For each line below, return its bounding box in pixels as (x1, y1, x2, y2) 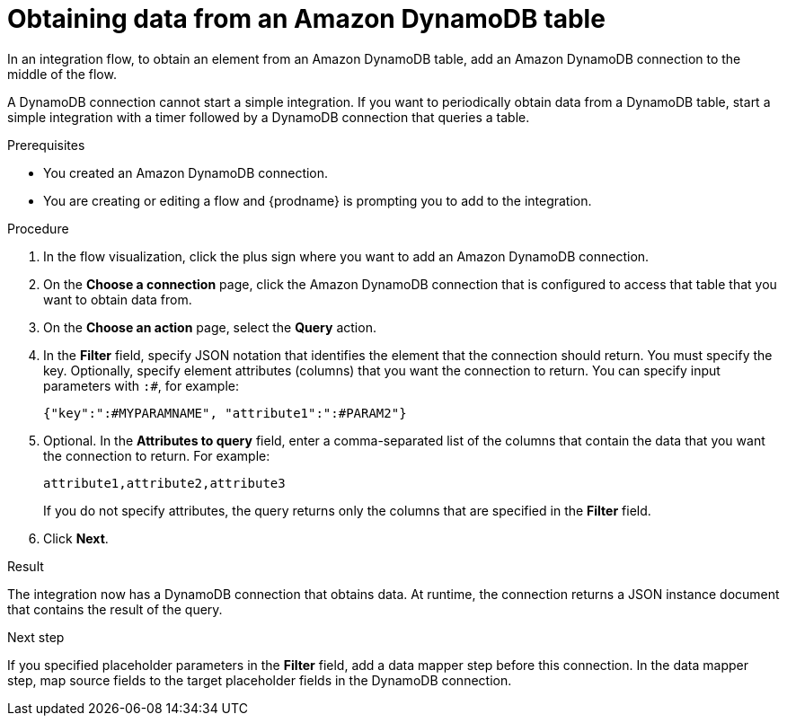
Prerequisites (7, 137, 85, 153)
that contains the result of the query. (7, 601, 223, 617)
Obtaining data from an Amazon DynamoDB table (7, 4, 606, 34)
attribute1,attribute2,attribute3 (43, 475, 286, 490)
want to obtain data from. (43, 291, 192, 307)
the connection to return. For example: (43, 447, 270, 463)
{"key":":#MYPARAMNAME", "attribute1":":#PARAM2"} (43, 405, 407, 420)
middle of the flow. (7, 66, 117, 82)
